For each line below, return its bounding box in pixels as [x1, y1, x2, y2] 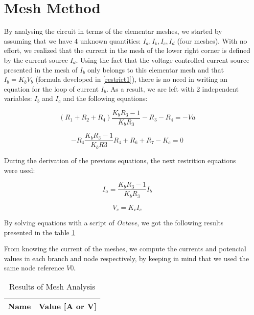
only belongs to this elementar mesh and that [87, 64, 224, 74]
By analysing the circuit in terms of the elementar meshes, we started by [4, 26, 222, 36]
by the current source [4, 54, 68, 65]
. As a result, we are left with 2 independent [106, 83, 239, 94]
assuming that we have [4, 35, 72, 46]
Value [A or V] [39, 300, 97, 312]
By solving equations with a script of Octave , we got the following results [4, 218, 224, 228]
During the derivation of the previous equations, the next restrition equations [4, 155, 236, 165]
